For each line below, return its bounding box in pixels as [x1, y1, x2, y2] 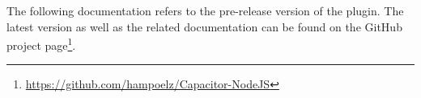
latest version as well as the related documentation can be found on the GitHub [6, 18, 402, 35]
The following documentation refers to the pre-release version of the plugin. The [6, 2, 404, 18]
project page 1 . [6, 35, 76, 53]
